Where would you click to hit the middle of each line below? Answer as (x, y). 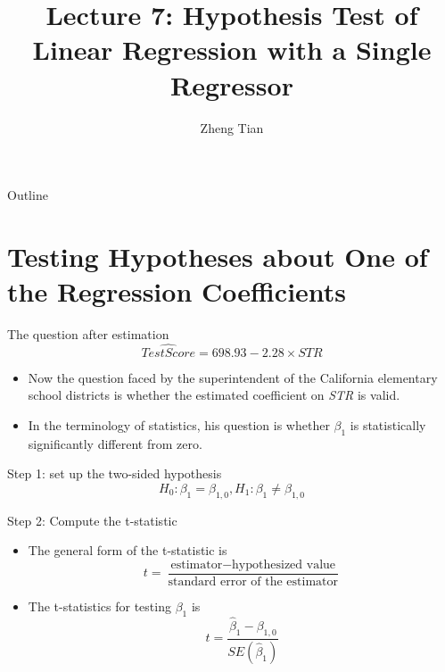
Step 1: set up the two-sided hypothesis (115, 473)
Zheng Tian (232, 127)
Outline (28, 195)
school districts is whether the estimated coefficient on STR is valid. (214, 395)
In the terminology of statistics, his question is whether (179, 425)
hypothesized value (284, 564)
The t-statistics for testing (99, 606)
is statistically (388, 425)
